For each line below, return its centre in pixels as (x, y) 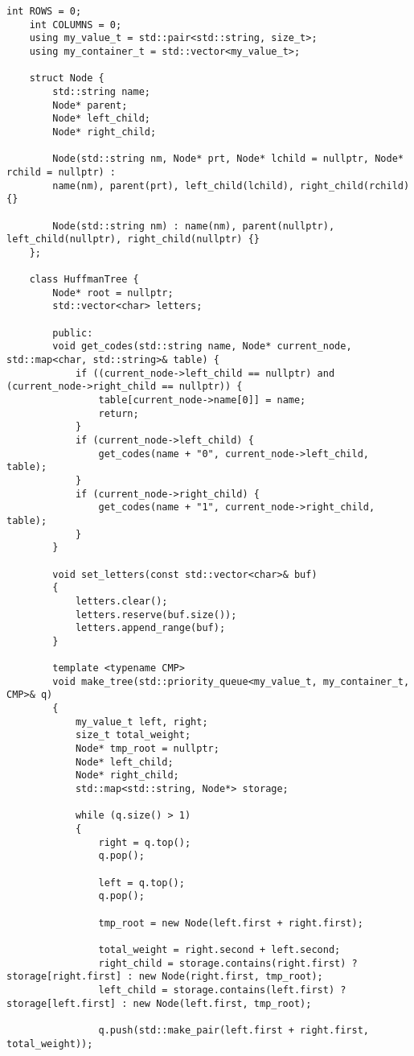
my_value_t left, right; (141, 722)
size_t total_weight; (133, 735)
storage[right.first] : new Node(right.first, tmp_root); (165, 977)
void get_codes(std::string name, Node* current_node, (202, 346)
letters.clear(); (121, 601)
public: (73, 333)
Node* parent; (90, 105)
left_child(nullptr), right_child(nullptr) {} (133, 239)
